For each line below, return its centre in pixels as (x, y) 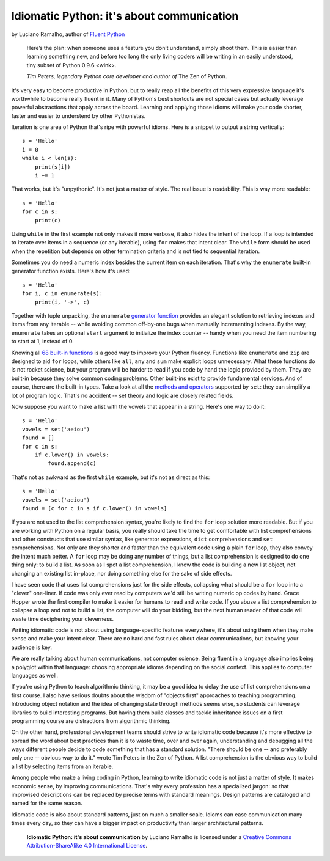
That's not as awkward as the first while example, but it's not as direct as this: (111, 477)
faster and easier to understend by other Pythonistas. (79, 115)
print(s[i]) (53, 167)
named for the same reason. (47, 803)
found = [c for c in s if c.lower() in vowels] (95, 508)
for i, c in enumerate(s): (63, 294)
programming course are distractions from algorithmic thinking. (91, 720)
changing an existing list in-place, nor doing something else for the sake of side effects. (122, 573)
